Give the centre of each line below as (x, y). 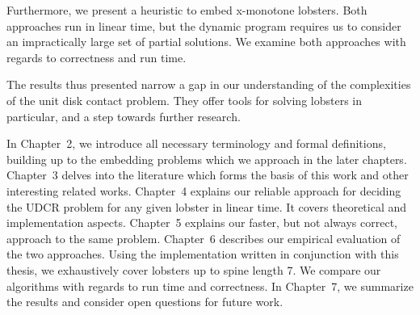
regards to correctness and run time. (97, 57)
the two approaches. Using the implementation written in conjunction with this (203, 254)
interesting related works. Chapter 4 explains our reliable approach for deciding (204, 190)
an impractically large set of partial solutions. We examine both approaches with (206, 42)
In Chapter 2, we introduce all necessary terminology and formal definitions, (196, 143)
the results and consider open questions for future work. (145, 302)
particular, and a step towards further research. (124, 116)
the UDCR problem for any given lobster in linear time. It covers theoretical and (207, 206)
